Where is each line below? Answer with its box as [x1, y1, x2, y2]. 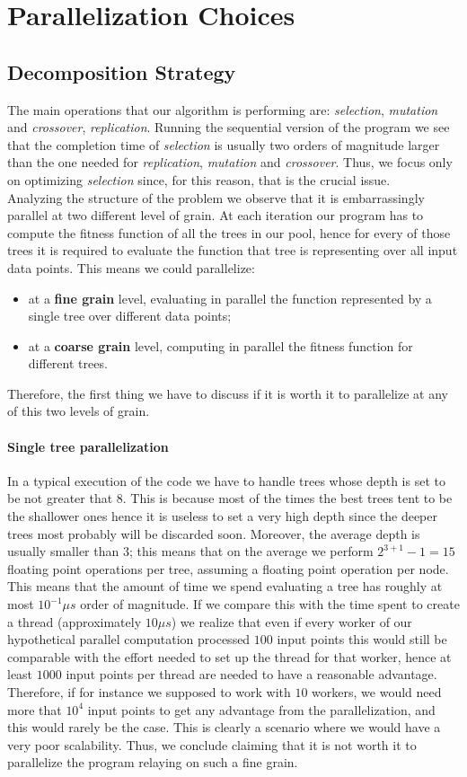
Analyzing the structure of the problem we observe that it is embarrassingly [7, 188, 425, 207]
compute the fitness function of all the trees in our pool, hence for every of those [7, 223, 451, 242]
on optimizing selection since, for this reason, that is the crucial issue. [7, 170, 391, 189]
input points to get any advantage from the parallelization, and [87, 700, 436, 719]
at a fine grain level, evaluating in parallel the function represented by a [28, 288, 432, 307]
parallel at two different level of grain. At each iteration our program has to [7, 206, 424, 225]
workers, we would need [312, 683, 442, 701]
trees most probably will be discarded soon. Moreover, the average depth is [7, 524, 420, 543]
